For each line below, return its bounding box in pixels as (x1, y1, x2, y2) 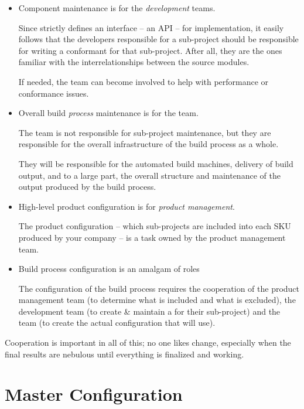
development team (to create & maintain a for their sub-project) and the (18, 305, 281, 317)
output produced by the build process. (18, 180, 156, 193)
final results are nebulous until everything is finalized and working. (5, 347, 244, 360)
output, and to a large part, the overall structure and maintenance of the (18, 169, 281, 181)
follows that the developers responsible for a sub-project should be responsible (18, 33, 299, 45)
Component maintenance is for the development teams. (18, 2, 216, 13)
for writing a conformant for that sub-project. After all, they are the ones (18, 44, 282, 56)
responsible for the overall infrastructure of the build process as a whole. (18, 138, 279, 150)
